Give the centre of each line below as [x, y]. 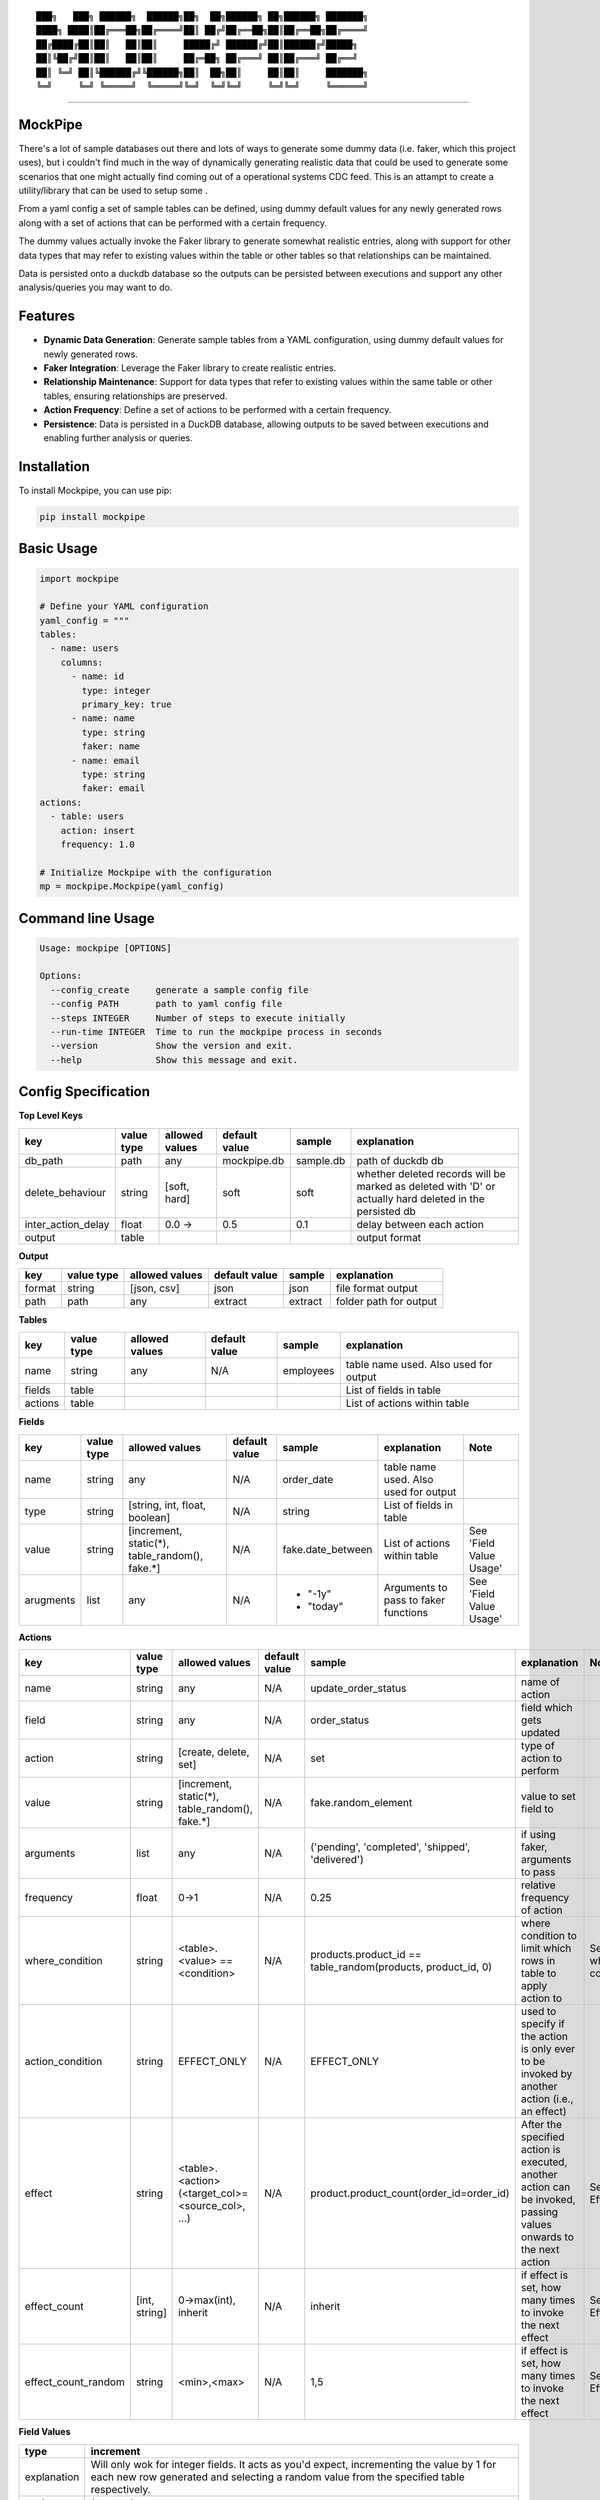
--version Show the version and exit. [172, 1046]
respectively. [120, 2489]
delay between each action [420, 1224]
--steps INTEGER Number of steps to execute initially [198, 1018]
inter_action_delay [67, 1224]
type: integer [116, 690]
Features [46, 316]
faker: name [110, 746]
